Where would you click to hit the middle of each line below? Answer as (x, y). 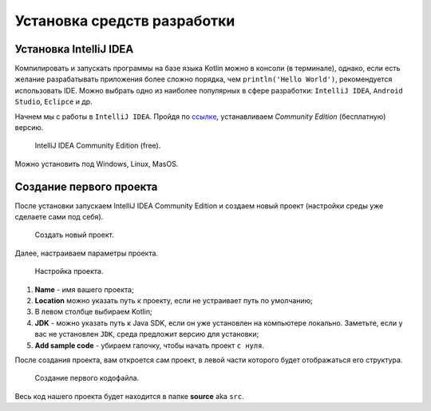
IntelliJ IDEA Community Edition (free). (98, 146)
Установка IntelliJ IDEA (74, 49)
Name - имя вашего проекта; (85, 289)
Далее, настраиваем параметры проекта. (87, 253)
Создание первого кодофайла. (87, 378)
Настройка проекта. (69, 271)
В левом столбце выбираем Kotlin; (93, 312)
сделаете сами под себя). (59, 217)
